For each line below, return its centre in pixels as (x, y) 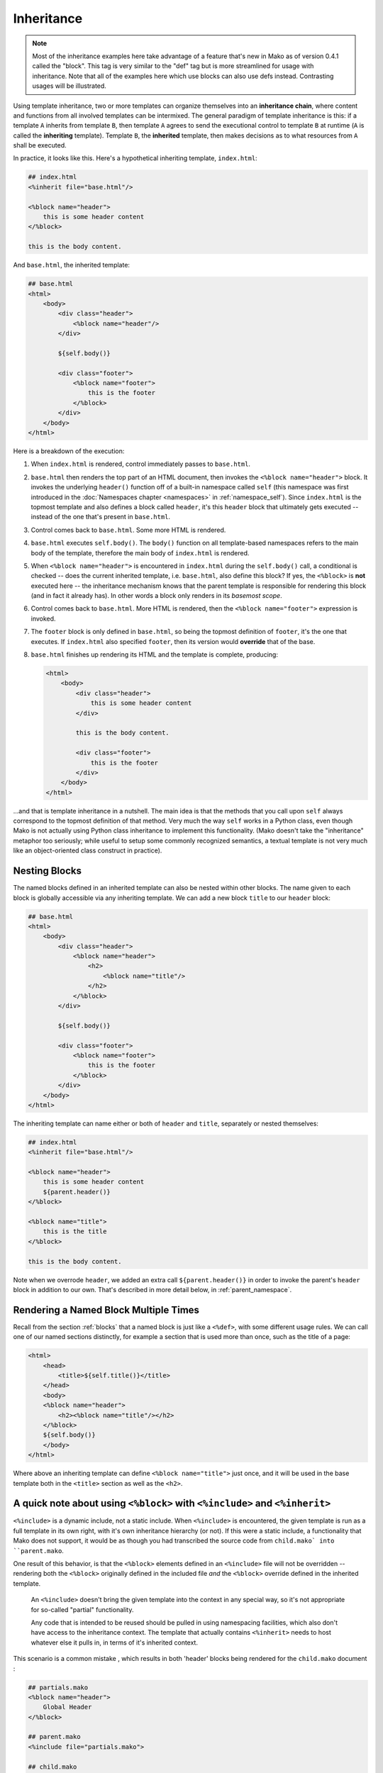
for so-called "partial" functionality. (82, 1609)
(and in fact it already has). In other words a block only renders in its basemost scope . (157, 596)
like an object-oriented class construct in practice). (88, 850)
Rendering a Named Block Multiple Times (106, 1310)
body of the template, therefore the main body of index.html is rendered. (140, 552)
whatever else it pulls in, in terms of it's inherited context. (115, 1643)
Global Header (67, 1707)
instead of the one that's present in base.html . (100, 517)
